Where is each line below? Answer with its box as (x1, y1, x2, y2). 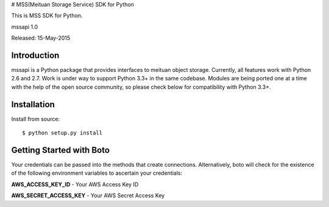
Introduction (11, 50, 60, 60)
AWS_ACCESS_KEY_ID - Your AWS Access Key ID (11, 180, 139, 188)
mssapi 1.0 (11, 23, 38, 30)
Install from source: (11, 115, 60, 122)
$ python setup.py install (22, 130, 103, 136)
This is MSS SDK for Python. (11, 12, 83, 19)
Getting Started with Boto (11, 145, 110, 155)
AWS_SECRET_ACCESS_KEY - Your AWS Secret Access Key (11, 192, 165, 199)
